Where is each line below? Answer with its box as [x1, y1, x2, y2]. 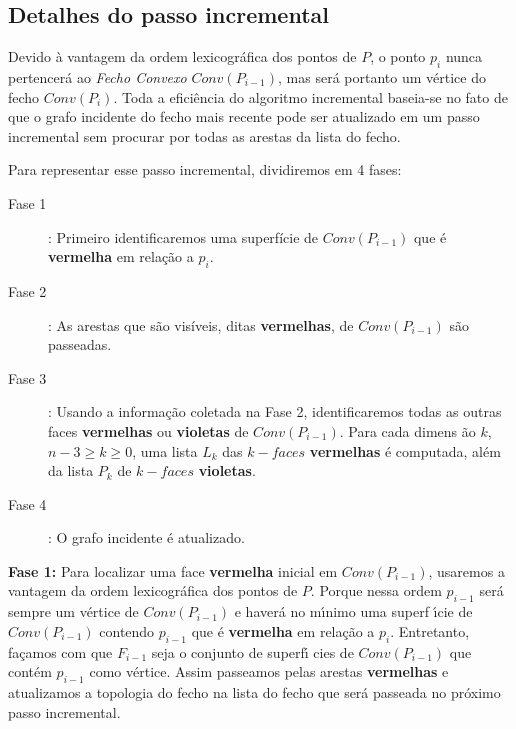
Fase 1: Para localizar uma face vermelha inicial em [8, 560, 338, 581]
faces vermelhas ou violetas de [48, 420, 249, 441]
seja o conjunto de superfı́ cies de [151, 641, 354, 662]
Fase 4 [8, 493, 47, 514]
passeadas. [48, 334, 112, 355]
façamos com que [8, 641, 113, 662]
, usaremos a [428, 560, 505, 581]
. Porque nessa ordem [310, 580, 442, 601]
